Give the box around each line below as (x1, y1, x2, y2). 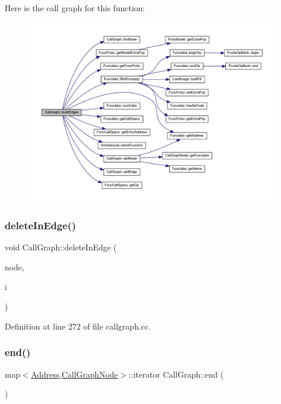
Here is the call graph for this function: (5, 2, 145, 13)
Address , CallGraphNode (31, 368, 118, 380)
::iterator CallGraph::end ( (128, 368, 224, 380)
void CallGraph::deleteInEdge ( (5, 241, 117, 253)
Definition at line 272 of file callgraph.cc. (5, 320, 151, 332)
